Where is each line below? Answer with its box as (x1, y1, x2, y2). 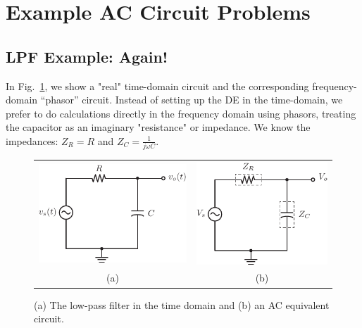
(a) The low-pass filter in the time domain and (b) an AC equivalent (34, 297, 330, 312)
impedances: (6, 133, 58, 148)
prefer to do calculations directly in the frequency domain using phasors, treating (6, 106, 356, 120)
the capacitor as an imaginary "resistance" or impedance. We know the (6, 120, 311, 134)
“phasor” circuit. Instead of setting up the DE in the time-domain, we (40, 92, 343, 107)
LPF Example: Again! (6, 45, 168, 67)
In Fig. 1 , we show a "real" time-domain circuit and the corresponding (6, 78, 309, 93)
